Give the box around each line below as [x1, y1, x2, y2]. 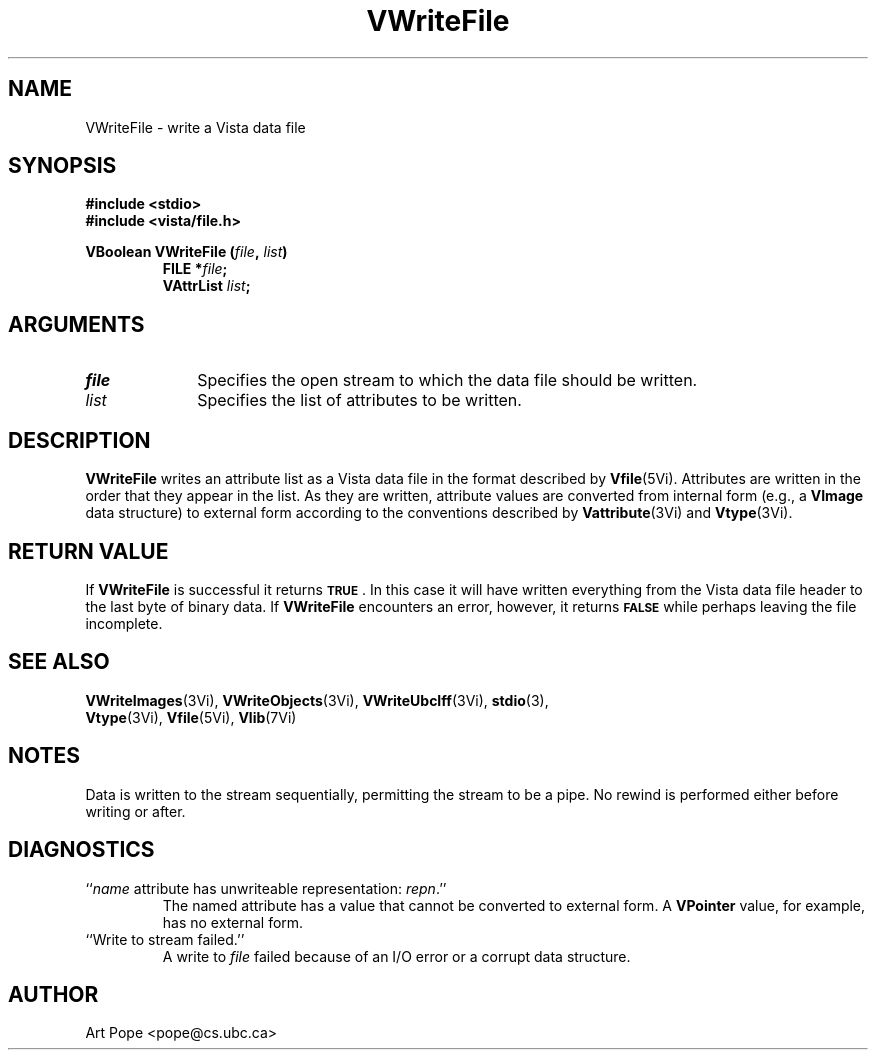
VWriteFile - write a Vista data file [85, 118, 306, 136]
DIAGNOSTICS [8, 837, 155, 863]
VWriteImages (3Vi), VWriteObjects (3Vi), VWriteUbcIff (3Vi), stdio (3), [85, 691, 549, 709]
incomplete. [85, 614, 163, 632]
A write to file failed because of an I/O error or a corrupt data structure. [162, 947, 631, 965]
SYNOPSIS [8, 153, 117, 179]
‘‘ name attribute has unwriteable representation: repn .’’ [85, 879, 447, 897]
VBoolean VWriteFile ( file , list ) [85, 243, 288, 261]
